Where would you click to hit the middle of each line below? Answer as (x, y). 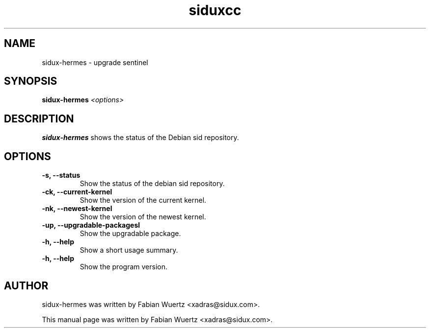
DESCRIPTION (39, 119)
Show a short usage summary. (129, 250)
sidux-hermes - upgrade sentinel (95, 62)
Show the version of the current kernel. (143, 200)
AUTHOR (26, 285)
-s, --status (61, 175)
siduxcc (215, 10)
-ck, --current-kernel (77, 192)
